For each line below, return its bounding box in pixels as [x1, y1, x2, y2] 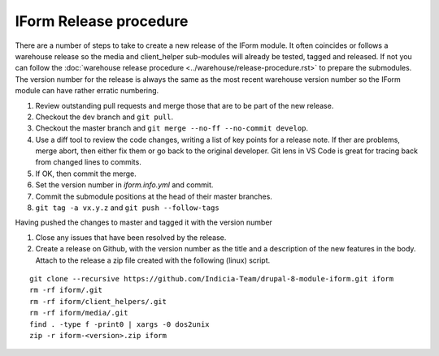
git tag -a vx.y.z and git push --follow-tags [35, 203, 219, 212]
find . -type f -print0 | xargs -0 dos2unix [29, 320, 211, 328]
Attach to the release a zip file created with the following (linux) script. [35, 255, 271, 265]
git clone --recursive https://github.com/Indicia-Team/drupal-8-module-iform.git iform [29, 274, 394, 283]
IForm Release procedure [15, 12, 189, 30]
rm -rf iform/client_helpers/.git [29, 297, 167, 306]
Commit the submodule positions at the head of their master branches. [35, 191, 272, 201]
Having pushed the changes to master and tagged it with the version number [15, 217, 272, 227]
